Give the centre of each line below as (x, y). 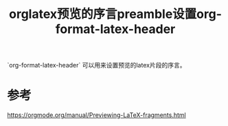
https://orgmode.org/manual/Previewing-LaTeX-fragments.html (97, 115)
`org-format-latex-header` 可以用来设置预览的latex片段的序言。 (96, 65)
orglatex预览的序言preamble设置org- (115, 14)
